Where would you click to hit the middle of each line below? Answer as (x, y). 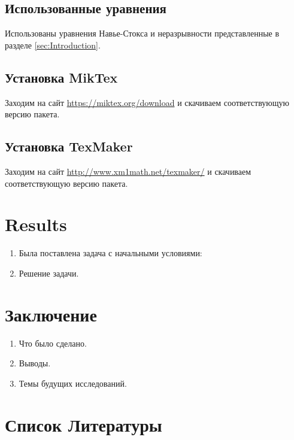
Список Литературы (84, 424)
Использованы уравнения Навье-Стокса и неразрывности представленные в (142, 33)
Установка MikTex (61, 77)
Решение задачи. (49, 273)
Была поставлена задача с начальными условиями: (110, 253)
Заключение (51, 314)
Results (36, 224)
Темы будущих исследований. (73, 383)
